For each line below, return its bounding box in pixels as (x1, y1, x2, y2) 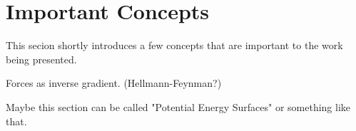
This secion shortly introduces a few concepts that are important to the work (6, 38, 343, 53)
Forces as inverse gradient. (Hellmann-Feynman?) (6, 75, 222, 90)
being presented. (6, 51, 77, 66)
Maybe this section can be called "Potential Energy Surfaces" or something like (6, 99, 350, 114)
